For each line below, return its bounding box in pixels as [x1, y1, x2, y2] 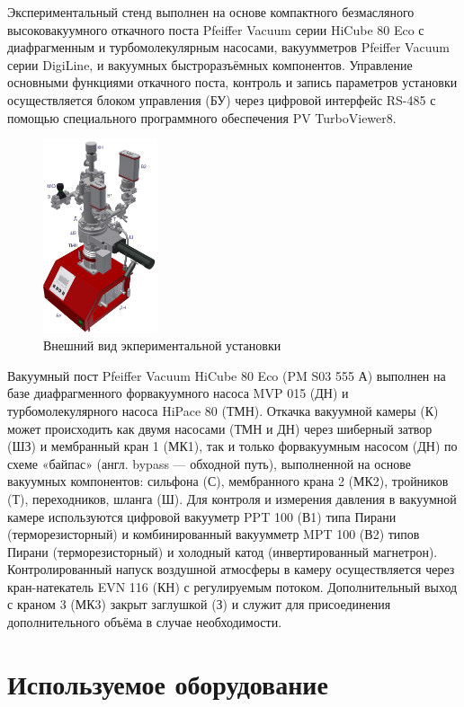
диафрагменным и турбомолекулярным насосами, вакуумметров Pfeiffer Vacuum [7, 38, 450, 57]
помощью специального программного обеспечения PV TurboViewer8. [7, 108, 397, 127]
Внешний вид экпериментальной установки [43, 336, 281, 355]
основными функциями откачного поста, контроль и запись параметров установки [7, 73, 458, 92]
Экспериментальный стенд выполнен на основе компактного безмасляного [7, 3, 415, 21]
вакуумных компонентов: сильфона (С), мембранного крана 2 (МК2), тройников [7, 472, 449, 490]
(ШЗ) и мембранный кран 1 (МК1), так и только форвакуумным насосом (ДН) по [7, 437, 458, 455]
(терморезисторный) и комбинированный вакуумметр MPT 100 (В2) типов [7, 525, 420, 544]
